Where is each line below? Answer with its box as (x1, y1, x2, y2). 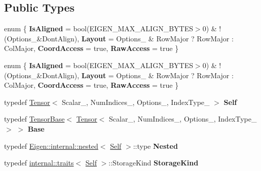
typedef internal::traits (4, 157, 74, 168)
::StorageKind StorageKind (108, 157, 199, 168)
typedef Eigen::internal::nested (4, 140, 98, 151)
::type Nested (133, 140, 178, 151)
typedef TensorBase (4, 113, 65, 124)
